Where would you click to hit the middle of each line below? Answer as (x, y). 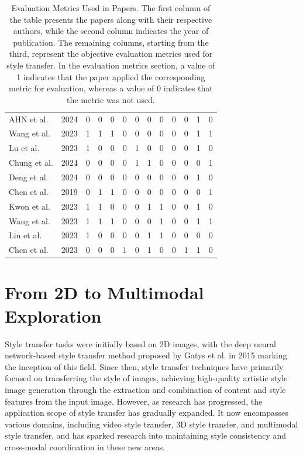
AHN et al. (29, 119)
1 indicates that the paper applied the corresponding (111, 76)
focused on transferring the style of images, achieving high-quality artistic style (146, 378)
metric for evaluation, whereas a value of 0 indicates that (111, 88)
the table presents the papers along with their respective (111, 19)
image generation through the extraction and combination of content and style (145, 389)
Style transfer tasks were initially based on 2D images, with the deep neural (140, 343)
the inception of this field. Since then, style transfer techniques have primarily (144, 366)
